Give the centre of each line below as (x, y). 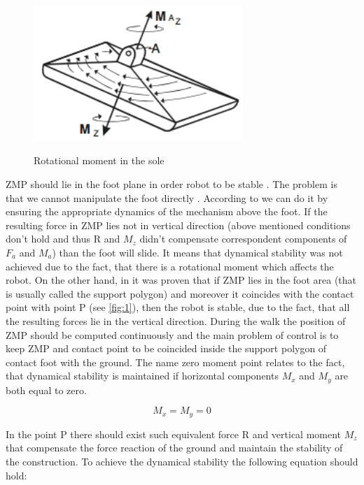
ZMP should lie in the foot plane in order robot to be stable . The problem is (171, 183)
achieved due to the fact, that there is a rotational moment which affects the (170, 266)
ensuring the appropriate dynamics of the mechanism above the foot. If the (167, 211)
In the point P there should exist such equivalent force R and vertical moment (174, 434)
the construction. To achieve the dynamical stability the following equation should (182, 461)
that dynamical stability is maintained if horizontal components (142, 376)
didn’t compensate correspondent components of (243, 239)
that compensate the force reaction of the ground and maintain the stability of (174, 448)
